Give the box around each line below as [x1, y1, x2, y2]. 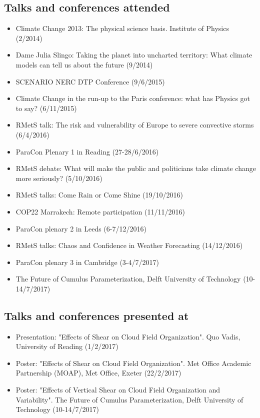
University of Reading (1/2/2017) [15, 341, 118, 351]
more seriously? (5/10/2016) [15, 172, 102, 183]
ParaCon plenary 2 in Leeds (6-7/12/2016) [15, 223, 146, 233]
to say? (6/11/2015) [15, 102, 77, 113]
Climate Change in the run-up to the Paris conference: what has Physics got [15, 93, 250, 103]
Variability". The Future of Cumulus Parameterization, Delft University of [15, 394, 243, 404]
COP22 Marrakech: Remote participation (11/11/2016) [15, 206, 185, 216]
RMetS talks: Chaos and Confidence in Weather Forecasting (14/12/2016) [15, 240, 243, 250]
